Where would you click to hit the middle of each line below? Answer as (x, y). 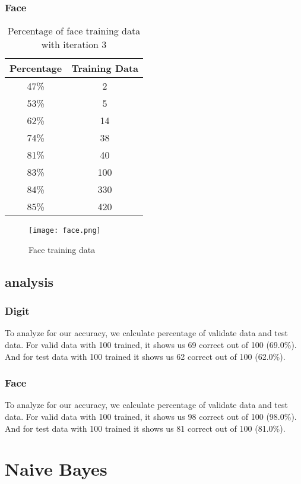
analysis (29, 281)
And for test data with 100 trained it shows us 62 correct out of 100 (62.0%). (145, 356)
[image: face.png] (65, 231)
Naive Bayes (56, 469)
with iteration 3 (74, 45)
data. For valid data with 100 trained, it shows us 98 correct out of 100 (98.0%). (151, 417)
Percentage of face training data (74, 31)
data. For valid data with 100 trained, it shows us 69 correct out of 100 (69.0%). (151, 345)
